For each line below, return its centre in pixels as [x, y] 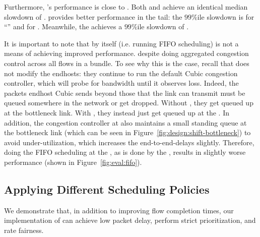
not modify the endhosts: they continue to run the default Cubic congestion [121, 73]
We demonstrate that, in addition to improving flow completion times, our [119, 210]
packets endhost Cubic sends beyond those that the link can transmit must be [125, 93]
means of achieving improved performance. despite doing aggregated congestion [126, 53]
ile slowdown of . [163, 26]
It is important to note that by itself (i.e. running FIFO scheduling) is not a [121, 43]
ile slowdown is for [226, 16]
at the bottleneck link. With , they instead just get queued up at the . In [117, 112]
